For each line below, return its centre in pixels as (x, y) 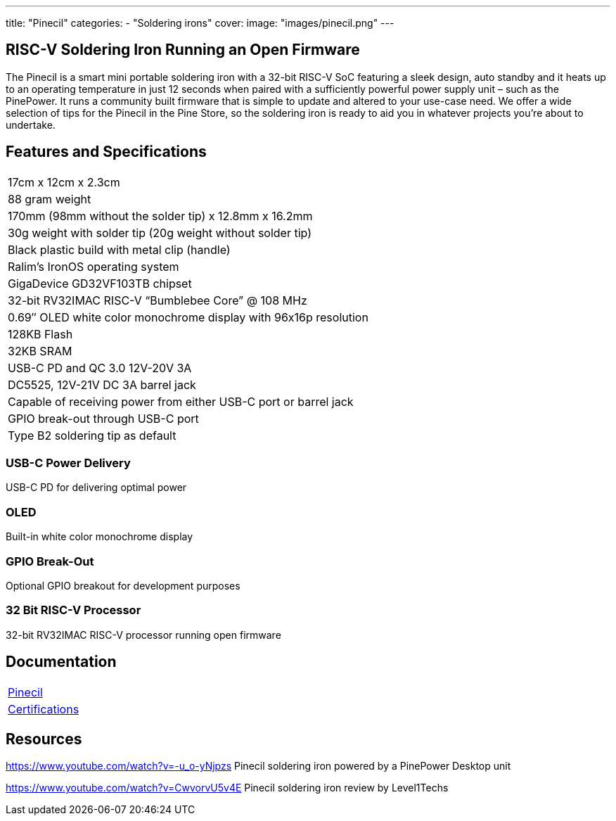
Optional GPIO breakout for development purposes (123, 585)
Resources (44, 739)
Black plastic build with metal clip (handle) (119, 249)
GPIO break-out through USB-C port (103, 418)
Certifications (44, 709)
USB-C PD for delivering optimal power (96, 488)
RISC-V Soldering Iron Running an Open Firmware (183, 50)
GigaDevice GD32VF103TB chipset (100, 283)
